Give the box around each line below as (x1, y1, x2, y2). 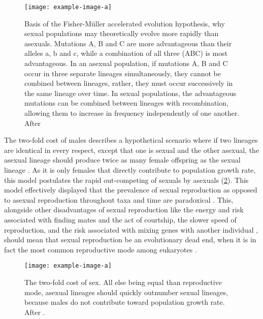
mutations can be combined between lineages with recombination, (24, 98, 228, 108)
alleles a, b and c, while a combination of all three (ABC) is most (24, 48, 228, 58)
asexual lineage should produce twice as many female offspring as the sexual (4, 154, 241, 165)
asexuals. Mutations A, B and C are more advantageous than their (24, 38, 232, 48)
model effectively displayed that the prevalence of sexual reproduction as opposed (4, 184, 257, 195)
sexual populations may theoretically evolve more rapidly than (24, 28, 219, 39)
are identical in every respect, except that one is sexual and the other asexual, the (4, 144, 259, 155)
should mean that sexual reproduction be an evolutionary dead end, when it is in (4, 234, 256, 245)
